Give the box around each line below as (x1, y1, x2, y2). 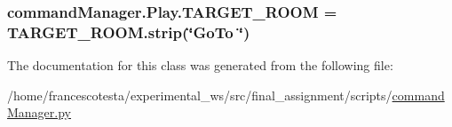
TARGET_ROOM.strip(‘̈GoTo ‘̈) (7, 20, 250, 43)
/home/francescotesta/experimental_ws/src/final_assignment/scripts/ (7, 85, 393, 104)
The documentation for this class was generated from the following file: (7, 56, 393, 75)
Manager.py (7, 103, 72, 122)
